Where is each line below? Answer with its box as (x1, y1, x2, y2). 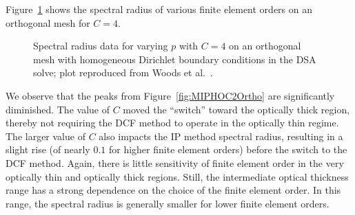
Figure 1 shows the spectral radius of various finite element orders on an (6, 2, 312, 16)
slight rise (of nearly (6, 142, 90, 157)
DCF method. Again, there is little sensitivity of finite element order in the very (6, 155, 344, 170)
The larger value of (6, 128, 85, 143)
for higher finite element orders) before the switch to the (108, 142, 347, 157)
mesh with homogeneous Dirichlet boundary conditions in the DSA (33, 52, 316, 66)
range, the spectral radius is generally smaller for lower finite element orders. (6, 196, 329, 210)
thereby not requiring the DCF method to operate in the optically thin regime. (6, 115, 339, 130)
